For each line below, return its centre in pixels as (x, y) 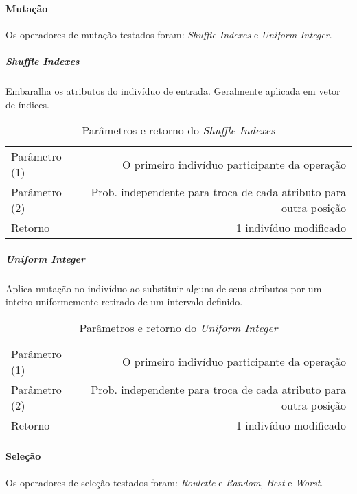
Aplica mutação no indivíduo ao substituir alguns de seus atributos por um (164, 288)
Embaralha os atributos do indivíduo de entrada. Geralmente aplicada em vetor (173, 90)
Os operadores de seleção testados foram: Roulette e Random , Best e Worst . (164, 482)
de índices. (27, 104)
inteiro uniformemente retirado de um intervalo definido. (124, 302)
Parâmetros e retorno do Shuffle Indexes (178, 130)
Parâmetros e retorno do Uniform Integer (178, 327)
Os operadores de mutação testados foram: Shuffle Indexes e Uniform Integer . (169, 34)
